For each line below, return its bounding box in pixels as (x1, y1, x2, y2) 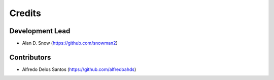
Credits (9, 8, 42, 19)
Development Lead (9, 27, 71, 35)
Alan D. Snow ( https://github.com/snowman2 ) (22, 40, 118, 46)
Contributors (9, 53, 51, 61)
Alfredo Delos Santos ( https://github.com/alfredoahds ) (22, 66, 136, 72)
